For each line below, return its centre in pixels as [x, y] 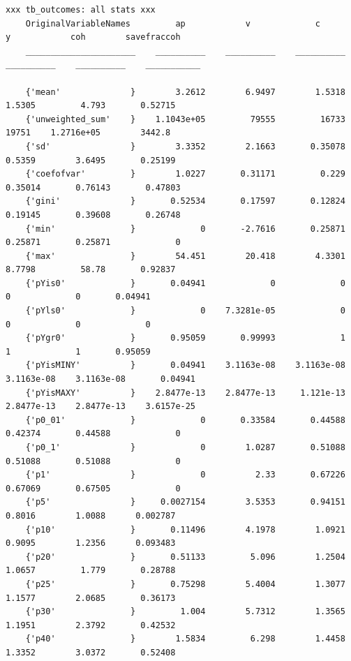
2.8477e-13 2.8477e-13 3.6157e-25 [101, 407]
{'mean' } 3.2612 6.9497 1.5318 [185, 92]
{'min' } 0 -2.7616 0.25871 [185, 229]
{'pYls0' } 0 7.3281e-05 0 [185, 311]
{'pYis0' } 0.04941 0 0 [185, 283]
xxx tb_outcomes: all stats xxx [81, 10]
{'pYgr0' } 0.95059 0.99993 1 [185, 338]
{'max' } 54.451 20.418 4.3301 [185, 256]
